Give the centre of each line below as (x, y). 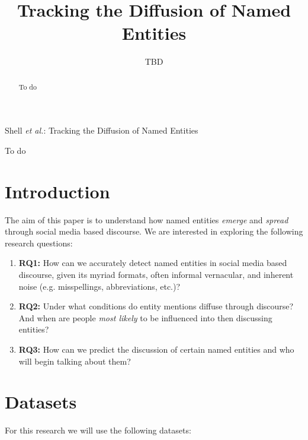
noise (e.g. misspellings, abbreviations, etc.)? (100, 286)
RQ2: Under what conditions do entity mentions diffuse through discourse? (156, 306)
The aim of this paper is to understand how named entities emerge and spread (147, 219)
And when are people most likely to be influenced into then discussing (145, 317)
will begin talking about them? (75, 361)
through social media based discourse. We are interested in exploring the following (154, 231)
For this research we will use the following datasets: (98, 430)
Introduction (57, 191)
